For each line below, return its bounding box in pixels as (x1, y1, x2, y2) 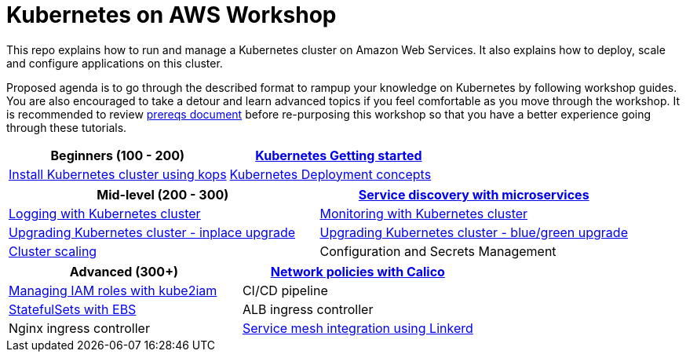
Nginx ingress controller (9, 320, 150, 336)
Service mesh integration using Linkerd (242, 320, 473, 336)
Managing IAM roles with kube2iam (9, 282, 217, 298)
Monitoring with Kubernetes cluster (319, 205, 528, 221)
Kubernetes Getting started (255, 147, 422, 163)
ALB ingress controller (242, 301, 374, 317)
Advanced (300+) (69, 263, 179, 279)
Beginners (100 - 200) (50, 147, 185, 163)
